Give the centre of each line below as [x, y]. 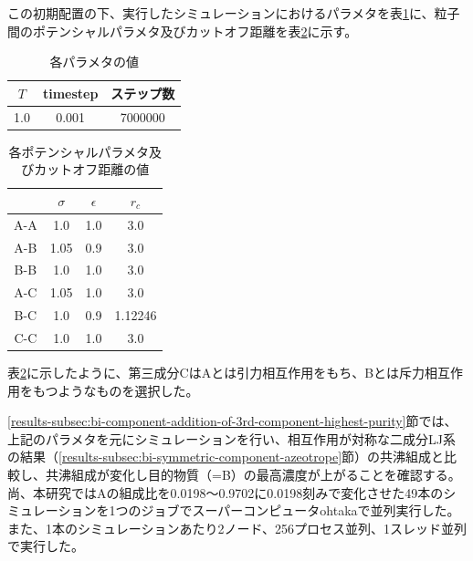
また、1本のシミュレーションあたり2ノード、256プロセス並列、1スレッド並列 [237, 528]
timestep [70, 93]
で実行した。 [46, 546]
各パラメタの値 [94, 62]
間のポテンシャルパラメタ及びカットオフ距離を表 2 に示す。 [183, 31]
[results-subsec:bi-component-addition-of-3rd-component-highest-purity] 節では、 [232, 421]
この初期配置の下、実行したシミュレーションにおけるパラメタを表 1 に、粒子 [234, 13]
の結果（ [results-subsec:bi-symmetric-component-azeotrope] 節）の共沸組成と [226, 457]
